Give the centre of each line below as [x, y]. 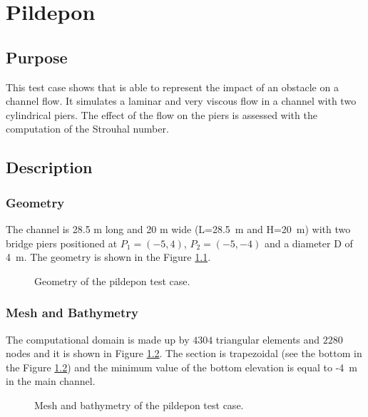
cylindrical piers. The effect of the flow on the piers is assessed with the [162, 114]
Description [49, 167]
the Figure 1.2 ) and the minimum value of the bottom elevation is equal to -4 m [182, 367]
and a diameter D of [308, 243]
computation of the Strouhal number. [87, 129]
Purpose [37, 57]
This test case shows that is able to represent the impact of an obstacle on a [172, 87]
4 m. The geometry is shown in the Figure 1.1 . [108, 257]
